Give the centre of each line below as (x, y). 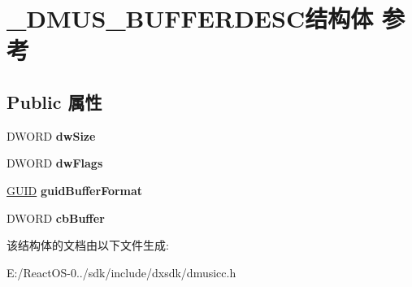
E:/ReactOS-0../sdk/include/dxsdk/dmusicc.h (121, 272)
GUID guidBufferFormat (75, 190)
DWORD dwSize (51, 135)
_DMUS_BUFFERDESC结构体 (190, 18)
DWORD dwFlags (55, 163)
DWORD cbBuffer (56, 217)
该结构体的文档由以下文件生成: (88, 245)
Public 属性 (54, 101)
